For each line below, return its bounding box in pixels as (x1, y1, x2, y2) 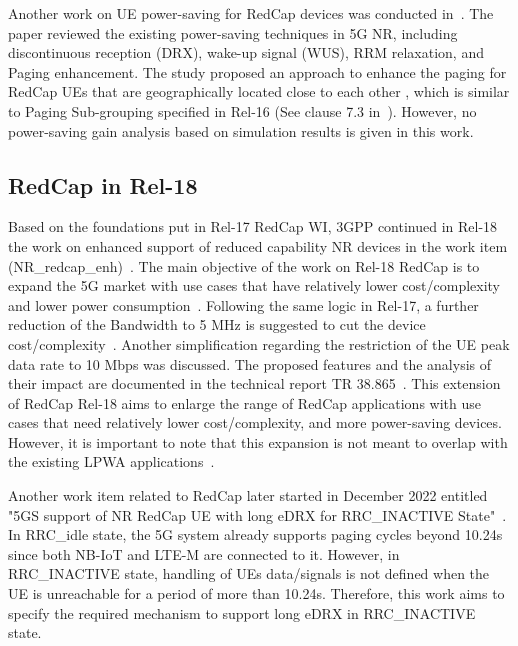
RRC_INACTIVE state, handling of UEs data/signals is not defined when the (8, 563, 490, 584)
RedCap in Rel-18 (8, 169, 198, 200)
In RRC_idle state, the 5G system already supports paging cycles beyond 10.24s (8, 524, 503, 545)
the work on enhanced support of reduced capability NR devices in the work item (8, 235, 508, 256)
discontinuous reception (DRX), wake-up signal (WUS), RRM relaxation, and (8, 42, 484, 63)
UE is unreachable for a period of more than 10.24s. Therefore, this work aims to (8, 583, 505, 604)
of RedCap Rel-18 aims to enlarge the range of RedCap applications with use (8, 392, 481, 413)
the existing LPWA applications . (8, 451, 215, 472)
